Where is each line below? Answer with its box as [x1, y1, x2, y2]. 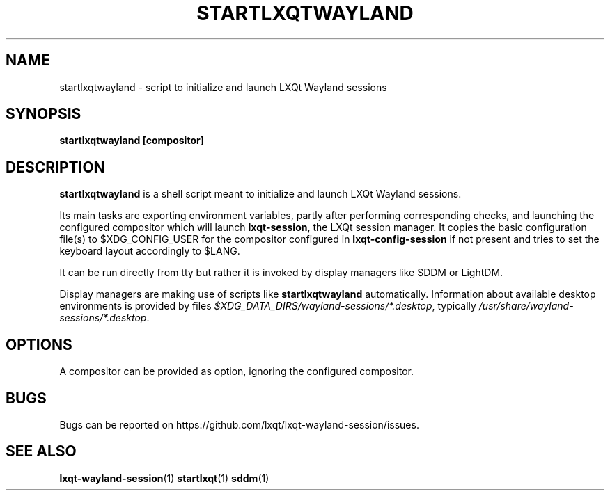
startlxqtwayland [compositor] [59, 134, 204, 147]
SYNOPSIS [6, 105, 81, 123]
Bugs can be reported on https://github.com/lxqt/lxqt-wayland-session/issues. [59, 418, 419, 431]
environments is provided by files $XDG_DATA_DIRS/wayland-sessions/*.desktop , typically [59, 300, 476, 312]
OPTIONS [6, 335, 72, 353]
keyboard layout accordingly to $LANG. [59, 245, 240, 257]
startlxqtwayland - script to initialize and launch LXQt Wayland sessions [59, 81, 387, 93]
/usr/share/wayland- [478, 300, 574, 312]
